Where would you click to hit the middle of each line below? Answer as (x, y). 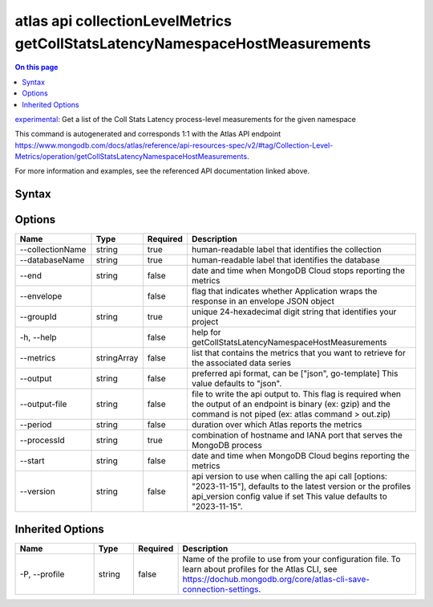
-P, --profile (42, 574)
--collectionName (53, 250)
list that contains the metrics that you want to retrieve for (299, 353)
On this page (36, 67)
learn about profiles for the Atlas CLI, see (260, 568)
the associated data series (241, 363)
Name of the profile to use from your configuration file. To (291, 559)
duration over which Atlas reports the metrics (277, 425)
